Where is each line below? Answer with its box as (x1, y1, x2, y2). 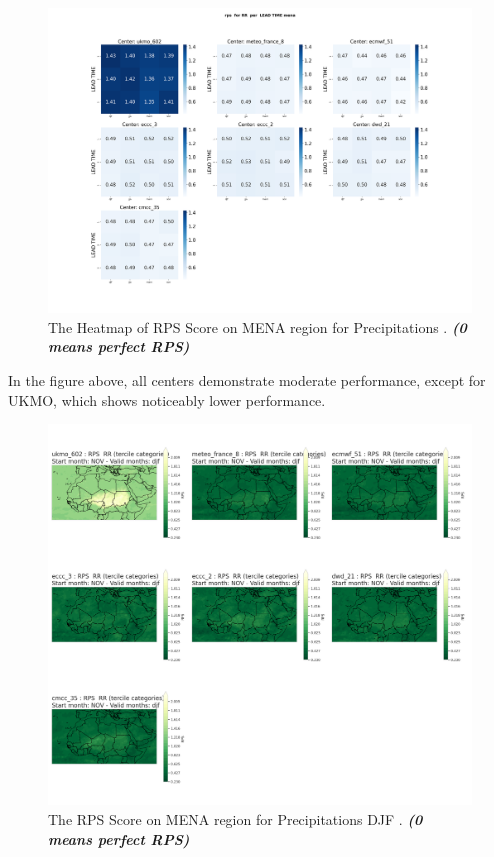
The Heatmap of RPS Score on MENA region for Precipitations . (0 (48, 316, 467, 337)
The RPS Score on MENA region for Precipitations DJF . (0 (48, 809, 423, 830)
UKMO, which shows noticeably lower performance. (8, 389, 326, 410)
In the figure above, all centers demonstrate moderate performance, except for (8, 369, 486, 390)
